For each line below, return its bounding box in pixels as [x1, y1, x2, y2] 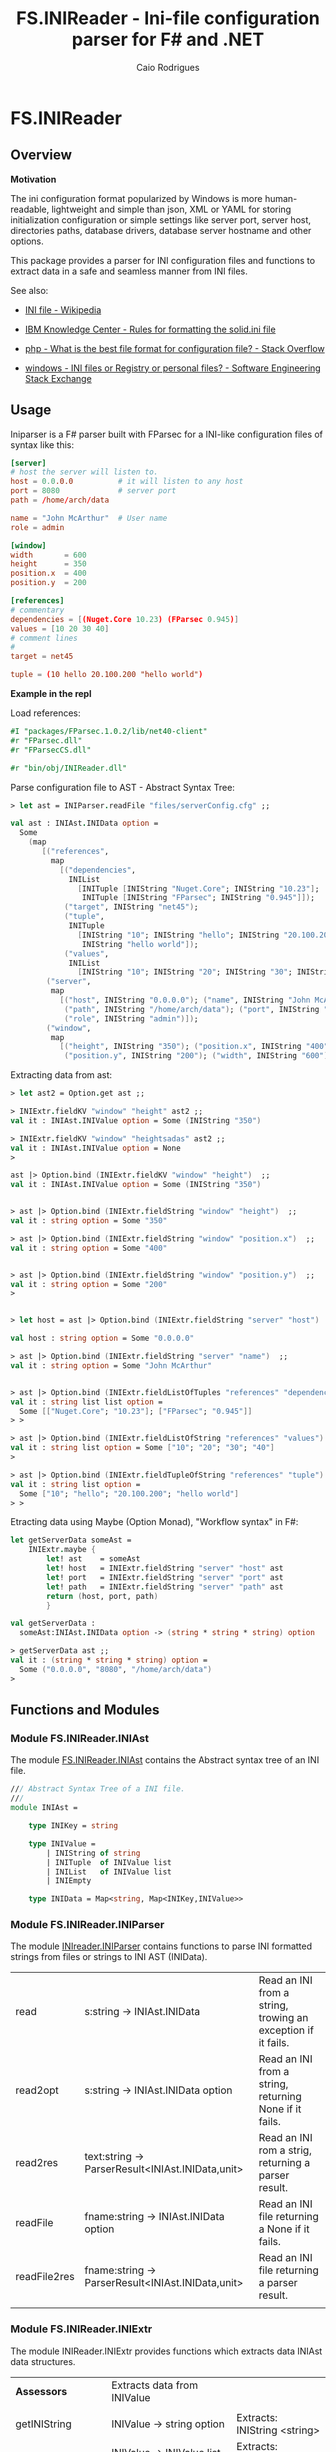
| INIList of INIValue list [46, 1867, 172, 1877]
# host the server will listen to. [10, 467, 159, 477]
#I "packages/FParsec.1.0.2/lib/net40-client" [10, 727, 208, 737]
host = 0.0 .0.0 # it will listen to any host [10, 477, 244, 487]
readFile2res [15, 2270, 75, 2284]
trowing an [258, 2011, 309, 2025]
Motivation [10, 173, 57, 185]
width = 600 [10, 550, 87, 560]
